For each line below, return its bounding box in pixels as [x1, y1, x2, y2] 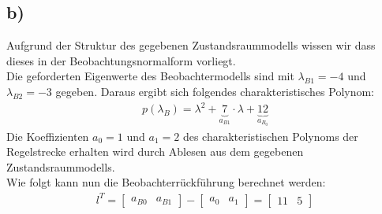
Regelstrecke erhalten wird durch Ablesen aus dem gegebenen [6, 143, 304, 160]
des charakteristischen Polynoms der [182, 127, 358, 144]
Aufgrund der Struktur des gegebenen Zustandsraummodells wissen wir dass [6, 37, 376, 53]
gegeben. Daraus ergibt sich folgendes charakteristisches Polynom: [55, 83, 375, 99]
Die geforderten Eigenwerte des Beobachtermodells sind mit [6, 68, 294, 84]
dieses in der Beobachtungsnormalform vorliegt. [6, 52, 236, 68]
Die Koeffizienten [6, 127, 89, 144]
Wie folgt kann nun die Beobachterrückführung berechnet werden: [6, 174, 326, 190]
